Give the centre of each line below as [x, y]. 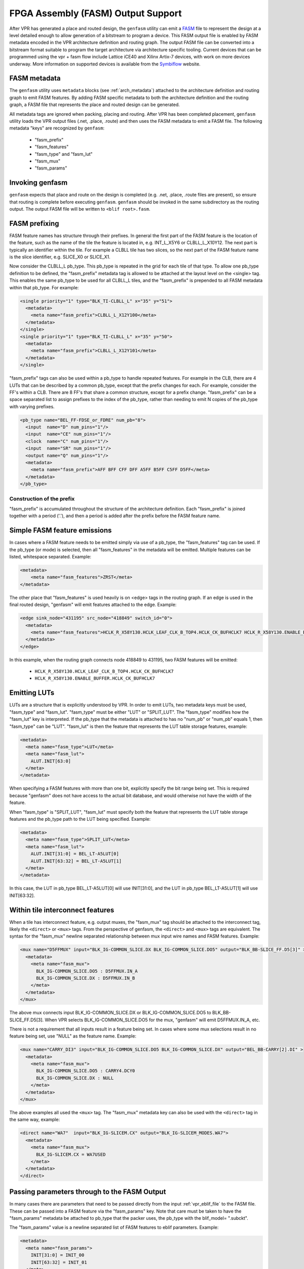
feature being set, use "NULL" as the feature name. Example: [73, 1036]
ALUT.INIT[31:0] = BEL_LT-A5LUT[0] [75, 854]
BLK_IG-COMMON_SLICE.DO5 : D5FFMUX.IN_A [87, 971]
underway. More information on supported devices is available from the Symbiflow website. [105, 64]
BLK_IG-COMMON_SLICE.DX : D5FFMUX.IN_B [86, 978]
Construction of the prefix [42, 498]
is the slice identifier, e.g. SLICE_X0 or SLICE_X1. [60, 257]
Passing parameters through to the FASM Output [88, 1192]
